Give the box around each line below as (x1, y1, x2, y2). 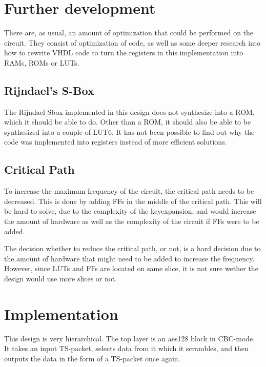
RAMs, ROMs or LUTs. (4, 57, 79, 68)
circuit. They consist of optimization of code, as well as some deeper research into (4, 37, 260, 48)
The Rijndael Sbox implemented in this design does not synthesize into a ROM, (4, 106, 255, 117)
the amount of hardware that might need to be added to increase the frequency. (4, 253, 255, 263)
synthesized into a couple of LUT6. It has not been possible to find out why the (4, 126, 255, 137)
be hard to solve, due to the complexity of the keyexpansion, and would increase (4, 206, 256, 216)
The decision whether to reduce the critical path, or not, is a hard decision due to (4, 243, 261, 254)
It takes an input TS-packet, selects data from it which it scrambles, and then (4, 343, 249, 354)
